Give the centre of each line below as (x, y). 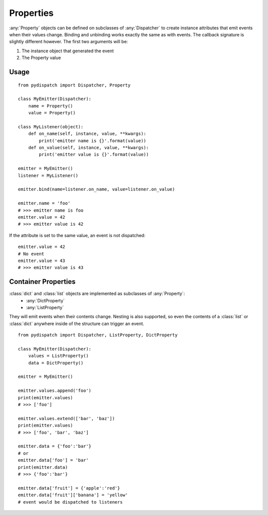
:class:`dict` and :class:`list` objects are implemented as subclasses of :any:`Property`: (97, 294)
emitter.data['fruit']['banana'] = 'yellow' (73, 495)
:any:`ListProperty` (45, 307)
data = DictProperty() (56, 363)
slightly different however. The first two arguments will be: (69, 42)
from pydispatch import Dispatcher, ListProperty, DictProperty (98, 335)
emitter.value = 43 (42, 260)
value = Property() (52, 113)
